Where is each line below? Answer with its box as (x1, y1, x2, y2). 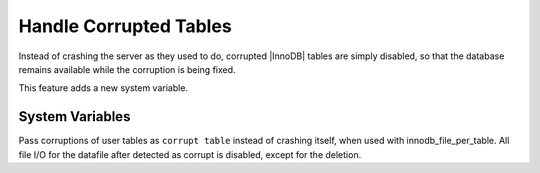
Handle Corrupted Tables (18, 15, 232, 37)
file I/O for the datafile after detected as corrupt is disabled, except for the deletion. (18, 148, 362, 160)
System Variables (18, 108, 131, 125)
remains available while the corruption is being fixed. (18, 63, 236, 75)
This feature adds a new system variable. (18, 82, 189, 94)
